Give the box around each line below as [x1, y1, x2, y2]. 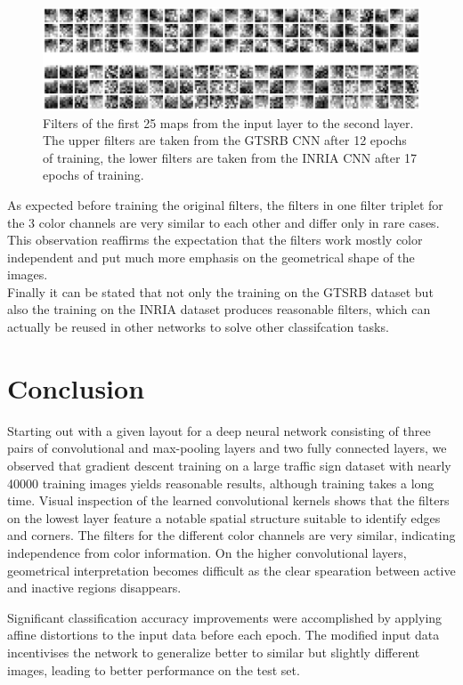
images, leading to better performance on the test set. [7, 660, 300, 679]
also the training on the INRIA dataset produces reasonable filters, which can [7, 300, 431, 318]
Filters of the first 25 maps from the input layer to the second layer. [43, 113, 414, 132]
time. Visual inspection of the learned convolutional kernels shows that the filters [7, 491, 450, 510]
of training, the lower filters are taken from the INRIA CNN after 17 [43, 148, 418, 166]
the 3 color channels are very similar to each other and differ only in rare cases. [7, 213, 440, 231]
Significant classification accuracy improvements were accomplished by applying [7, 608, 443, 626]
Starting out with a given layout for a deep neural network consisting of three [7, 421, 431, 439]
